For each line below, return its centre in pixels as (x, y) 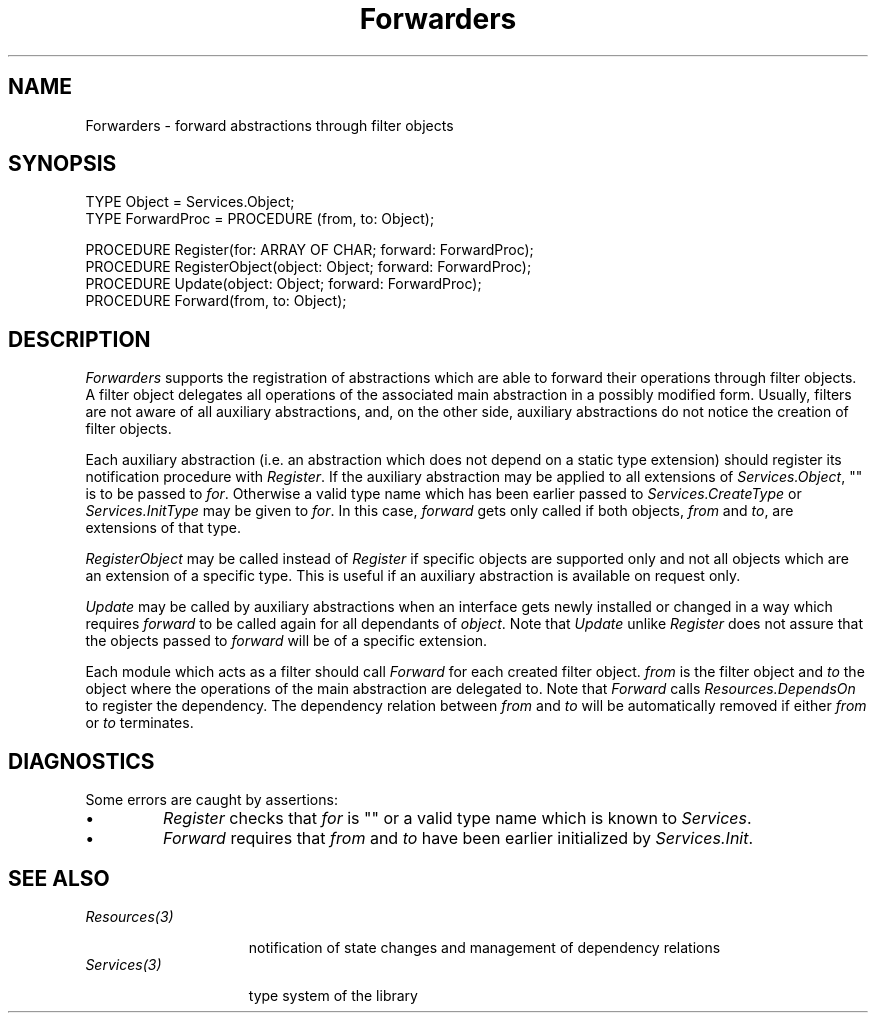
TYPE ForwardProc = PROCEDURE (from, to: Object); (260, 219)
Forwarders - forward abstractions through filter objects (269, 125)
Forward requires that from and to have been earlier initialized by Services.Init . (458, 838)
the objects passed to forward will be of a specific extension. (286, 641)
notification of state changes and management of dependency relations (484, 947)
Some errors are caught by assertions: (211, 800)
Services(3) (123, 964)
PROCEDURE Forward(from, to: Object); (216, 301)
